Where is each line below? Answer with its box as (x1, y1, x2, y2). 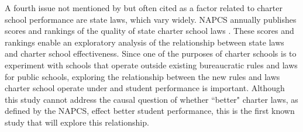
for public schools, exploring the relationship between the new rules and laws (5, 70, 280, 82)
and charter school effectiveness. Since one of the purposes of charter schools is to (5, 47, 297, 60)
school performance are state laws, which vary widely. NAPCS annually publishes (5, 13, 297, 25)
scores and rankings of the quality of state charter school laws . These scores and (5, 25, 294, 37)
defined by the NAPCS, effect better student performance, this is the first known (5, 105, 295, 117)
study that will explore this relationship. (5, 116, 149, 128)
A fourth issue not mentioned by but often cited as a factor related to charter (5, 2, 283, 13)
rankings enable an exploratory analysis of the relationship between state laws (5, 36, 284, 48)
